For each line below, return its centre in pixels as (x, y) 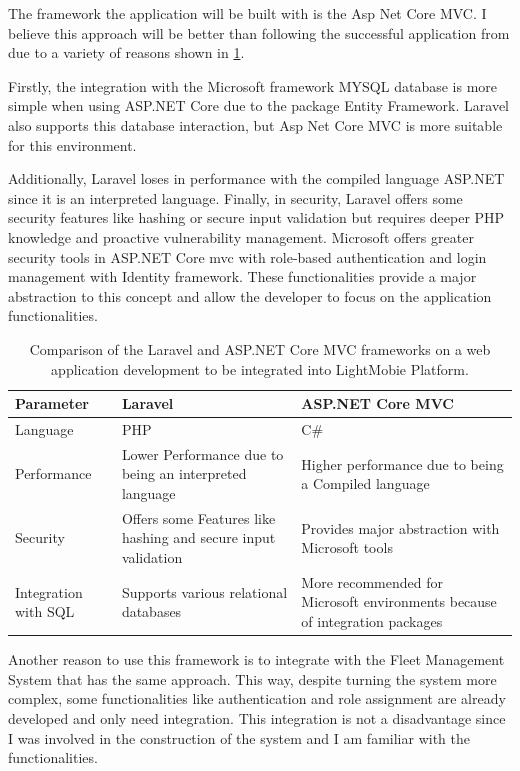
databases (151, 611)
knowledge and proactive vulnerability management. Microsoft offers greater (241, 236)
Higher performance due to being (402, 463)
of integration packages (372, 621)
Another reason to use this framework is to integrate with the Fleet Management (256, 659)
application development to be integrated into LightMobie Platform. (260, 368)
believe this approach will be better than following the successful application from (259, 32)
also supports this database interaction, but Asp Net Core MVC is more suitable (255, 124)
